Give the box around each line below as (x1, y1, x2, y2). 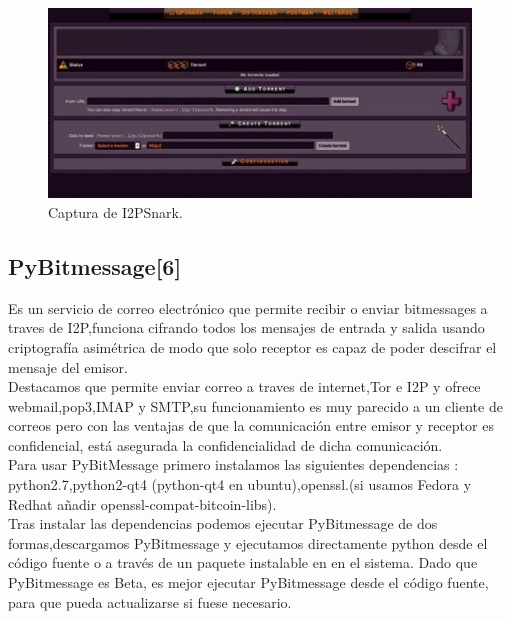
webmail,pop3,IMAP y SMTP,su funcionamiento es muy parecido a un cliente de (8, 395, 503, 416)
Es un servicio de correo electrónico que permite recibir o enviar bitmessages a (8, 297, 488, 318)
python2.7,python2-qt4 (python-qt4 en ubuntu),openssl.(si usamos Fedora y (8, 474, 472, 495)
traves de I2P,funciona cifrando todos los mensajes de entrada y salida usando (8, 317, 485, 338)
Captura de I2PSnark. (48, 201, 183, 222)
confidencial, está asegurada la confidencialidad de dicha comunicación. (8, 434, 443, 455)
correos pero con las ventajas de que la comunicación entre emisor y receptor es (8, 415, 494, 436)
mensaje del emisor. (8, 356, 128, 377)
